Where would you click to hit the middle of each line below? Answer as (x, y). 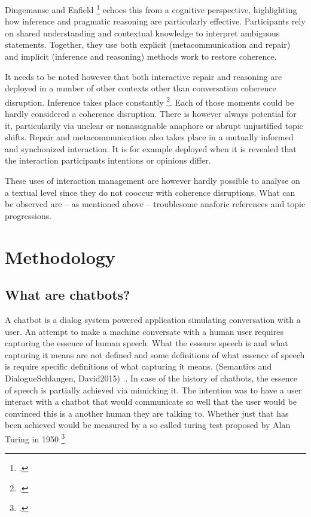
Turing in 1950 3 (35, 438)
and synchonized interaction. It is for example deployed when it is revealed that (151, 148)
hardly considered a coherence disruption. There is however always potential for (151, 114)
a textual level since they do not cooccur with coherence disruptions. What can (150, 192)
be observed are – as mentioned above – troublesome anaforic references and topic (155, 204)
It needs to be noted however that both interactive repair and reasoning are (144, 76)
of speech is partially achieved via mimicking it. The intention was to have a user (153, 390)
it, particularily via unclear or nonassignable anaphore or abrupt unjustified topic (154, 125)
